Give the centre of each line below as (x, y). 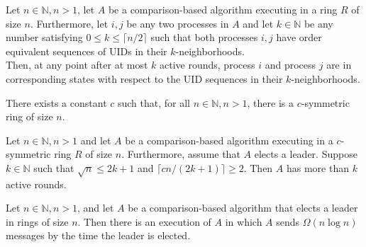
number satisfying (44, 37)
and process (290, 65)
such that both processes (204, 37)
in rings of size (37, 221)
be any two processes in (178, 23)
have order (299, 37)
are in (339, 65)
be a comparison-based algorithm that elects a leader (243, 208)
